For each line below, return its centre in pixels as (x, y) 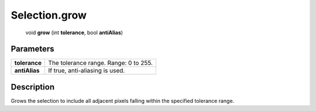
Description (33, 87)
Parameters (32, 49)
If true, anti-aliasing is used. (87, 71)
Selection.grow (49, 15)
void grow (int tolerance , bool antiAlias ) (74, 33)
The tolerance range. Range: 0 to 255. (101, 63)
